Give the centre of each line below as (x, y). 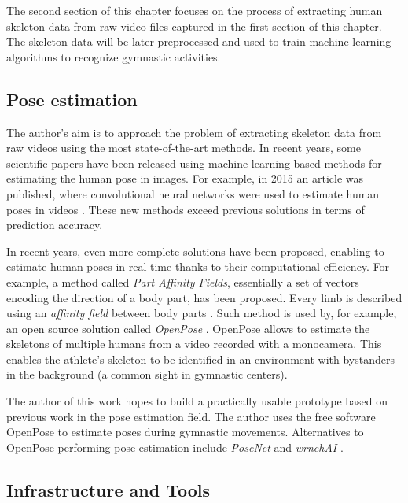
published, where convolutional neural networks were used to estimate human (193, 193)
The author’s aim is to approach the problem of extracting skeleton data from (194, 132)
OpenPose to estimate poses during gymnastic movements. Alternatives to (185, 432)
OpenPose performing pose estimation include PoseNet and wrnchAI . (175, 447)
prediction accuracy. (55, 225)
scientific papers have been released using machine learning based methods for (194, 163)
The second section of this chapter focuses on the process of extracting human (195, 10)
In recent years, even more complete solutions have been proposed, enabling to (195, 251)
